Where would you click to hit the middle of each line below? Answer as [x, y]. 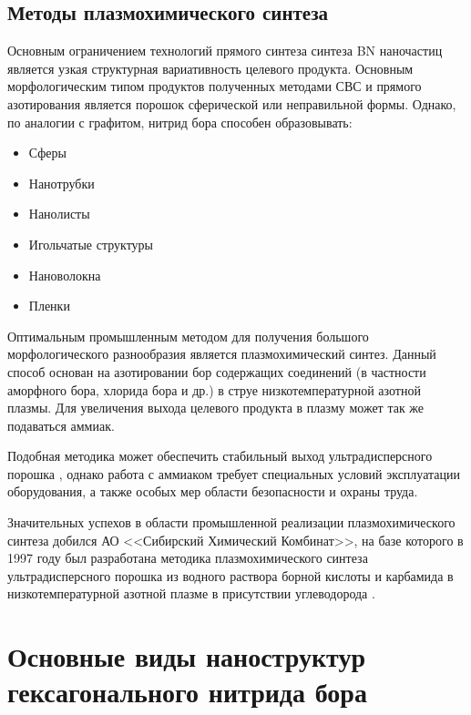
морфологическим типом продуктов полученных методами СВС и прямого [215, 86]
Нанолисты [59, 214]
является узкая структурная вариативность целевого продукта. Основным [210, 68]
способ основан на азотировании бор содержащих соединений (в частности [217, 371]
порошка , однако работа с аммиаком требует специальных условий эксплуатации [234, 473]
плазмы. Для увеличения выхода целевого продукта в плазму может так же [216, 408]
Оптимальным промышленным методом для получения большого [188, 336]
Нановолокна [65, 275]
